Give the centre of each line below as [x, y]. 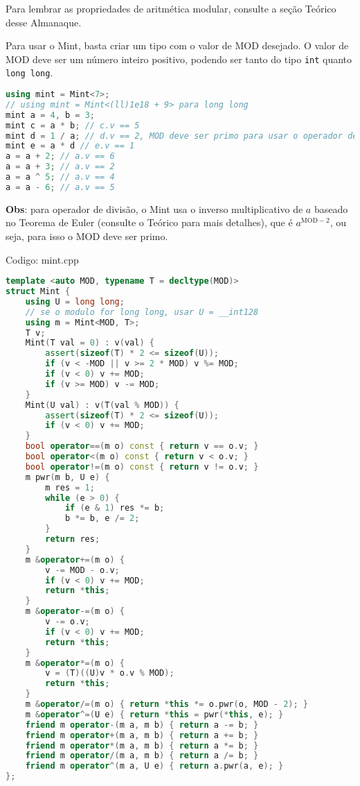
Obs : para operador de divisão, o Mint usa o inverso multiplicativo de [154, 208]
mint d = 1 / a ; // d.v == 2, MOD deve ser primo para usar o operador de [182, 136]
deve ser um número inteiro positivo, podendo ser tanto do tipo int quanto [192, 59]
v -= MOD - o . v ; [82, 570]
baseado [331, 208]
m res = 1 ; [70, 487]
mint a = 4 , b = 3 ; [50, 115]
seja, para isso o [39, 236]
